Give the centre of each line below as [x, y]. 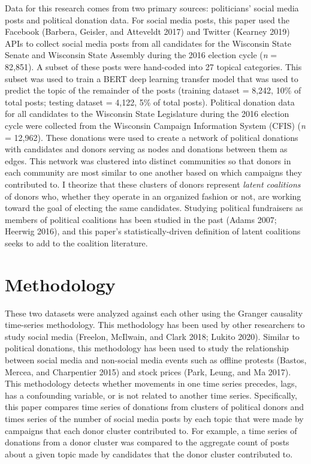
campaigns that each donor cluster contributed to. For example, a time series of [151, 430]
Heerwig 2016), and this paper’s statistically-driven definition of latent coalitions [153, 231]
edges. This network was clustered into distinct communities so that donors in [148, 160]
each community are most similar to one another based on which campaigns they [153, 172]
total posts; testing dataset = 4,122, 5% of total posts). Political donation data [150, 102]
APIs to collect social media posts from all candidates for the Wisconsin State [148, 43]
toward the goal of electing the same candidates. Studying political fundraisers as [154, 208]
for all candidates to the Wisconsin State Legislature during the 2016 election [147, 114]
